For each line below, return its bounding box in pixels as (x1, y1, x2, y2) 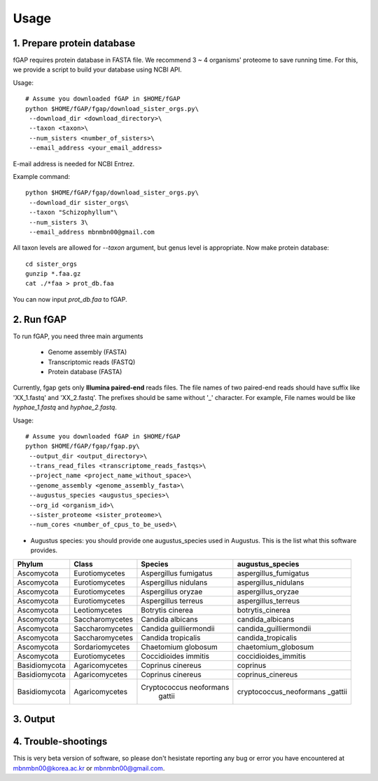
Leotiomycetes (73, 605, 122, 615)
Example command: (13, 172, 70, 180)
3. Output (13, 713, 55, 726)
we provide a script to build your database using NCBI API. (13, 65, 182, 74)
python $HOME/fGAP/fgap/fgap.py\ (25, 442, 140, 450)
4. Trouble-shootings (13, 735, 108, 747)
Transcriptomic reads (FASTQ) (48, 358, 136, 366)
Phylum (17, 559, 43, 568)
